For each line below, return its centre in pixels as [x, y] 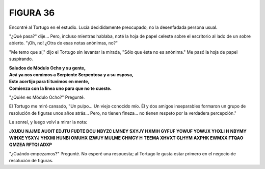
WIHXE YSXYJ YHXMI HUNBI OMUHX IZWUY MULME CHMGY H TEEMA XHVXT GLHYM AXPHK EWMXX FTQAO [126, 138]
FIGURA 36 [32, 13]
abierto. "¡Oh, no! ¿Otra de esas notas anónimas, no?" [63, 43]
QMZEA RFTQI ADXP [31, 145]
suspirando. [21, 59]
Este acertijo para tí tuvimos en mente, [49, 82]
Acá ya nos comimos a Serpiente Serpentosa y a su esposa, [71, 74]
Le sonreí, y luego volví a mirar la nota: [48, 122]
